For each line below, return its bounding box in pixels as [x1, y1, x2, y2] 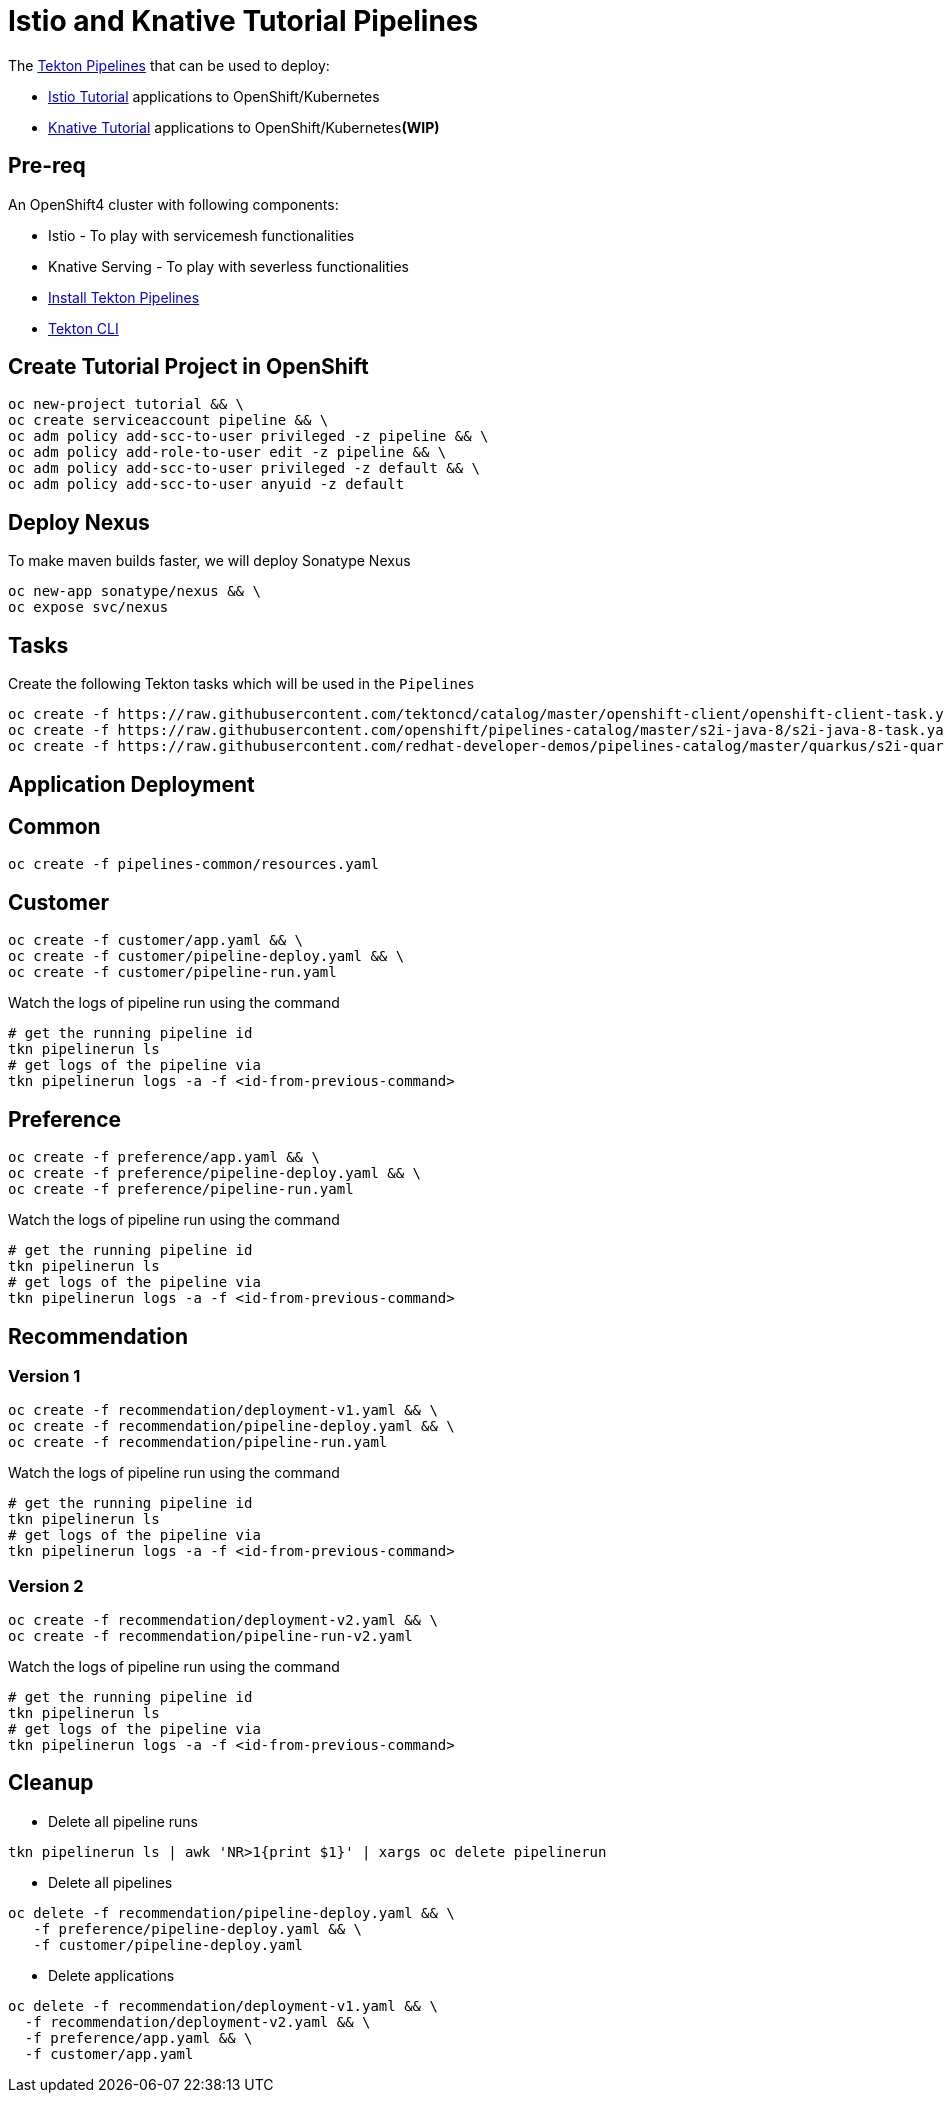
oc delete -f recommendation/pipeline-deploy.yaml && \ [8, 1904, 455, 1921]
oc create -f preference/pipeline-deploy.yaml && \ [8, 1165, 422, 1182]
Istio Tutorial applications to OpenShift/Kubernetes [48, 87, 380, 105]
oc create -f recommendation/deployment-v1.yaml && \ [8, 1402, 438, 1419]
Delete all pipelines [48, 1873, 173, 1891]
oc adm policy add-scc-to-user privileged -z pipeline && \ [8, 428, 489, 445]
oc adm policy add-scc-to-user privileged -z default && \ [8, 460, 481, 477]
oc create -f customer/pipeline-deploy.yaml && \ [8, 948, 405, 965]
